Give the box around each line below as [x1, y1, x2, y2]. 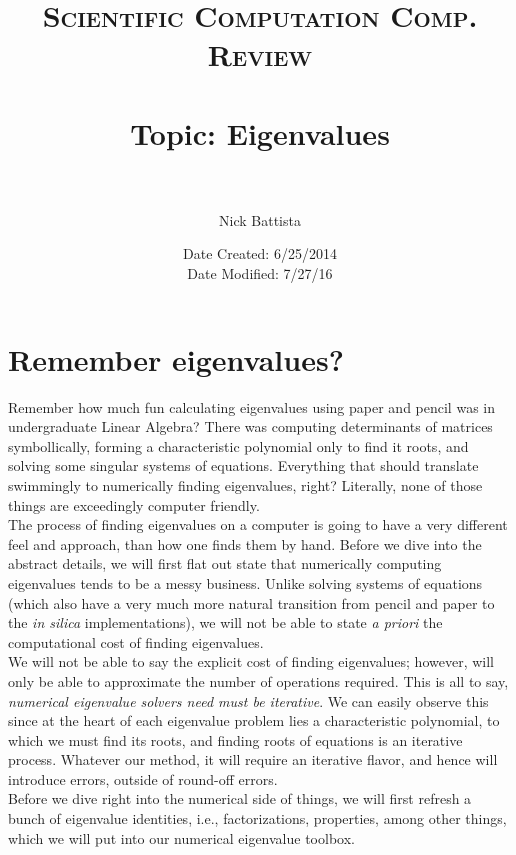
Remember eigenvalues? [8, 338, 344, 379]
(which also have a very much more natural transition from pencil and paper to [8, 592, 495, 613]
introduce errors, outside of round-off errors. [8, 768, 278, 789]
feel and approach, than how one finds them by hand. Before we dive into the [8, 533, 482, 554]
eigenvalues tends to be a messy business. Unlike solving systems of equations [8, 572, 483, 593]
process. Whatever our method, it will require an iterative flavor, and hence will [8, 749, 498, 770]
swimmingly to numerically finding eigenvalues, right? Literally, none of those [8, 474, 483, 495]
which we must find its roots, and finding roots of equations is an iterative [8, 729, 463, 750]
